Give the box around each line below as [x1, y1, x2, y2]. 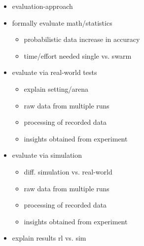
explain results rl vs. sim [12, 233, 86, 243]
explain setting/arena [24, 83, 89, 94]
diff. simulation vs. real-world [24, 166, 112, 176]
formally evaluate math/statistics [12, 17, 112, 28]
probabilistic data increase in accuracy [24, 34, 140, 44]
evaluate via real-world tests [12, 67, 97, 77]
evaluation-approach [12, 1, 73, 11]
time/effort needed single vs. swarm [24, 50, 132, 61]
